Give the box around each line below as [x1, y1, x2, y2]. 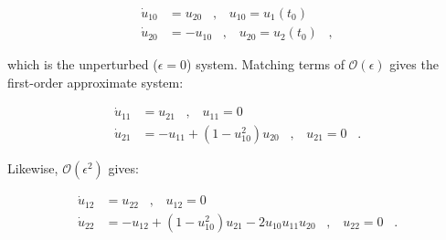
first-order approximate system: [7, 72, 184, 91]
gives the [389, 55, 439, 74]
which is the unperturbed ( [7, 55, 158, 74]
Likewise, [7, 158, 58, 177]
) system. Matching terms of [186, 55, 345, 74]
